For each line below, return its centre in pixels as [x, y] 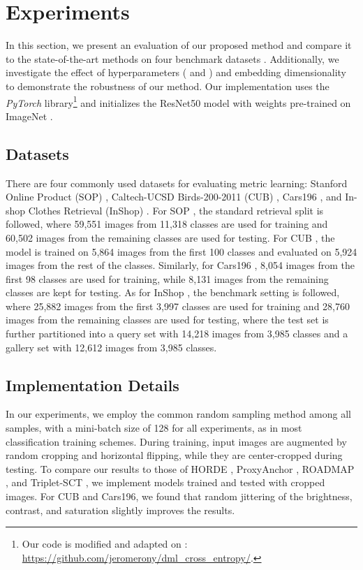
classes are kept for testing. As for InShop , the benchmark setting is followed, [173, 292]
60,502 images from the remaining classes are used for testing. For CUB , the [170, 237]
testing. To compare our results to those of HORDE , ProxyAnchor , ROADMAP [180, 468]
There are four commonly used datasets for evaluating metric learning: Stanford [177, 183]
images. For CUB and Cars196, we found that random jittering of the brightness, [179, 496]
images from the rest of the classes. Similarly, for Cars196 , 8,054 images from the [180, 265]
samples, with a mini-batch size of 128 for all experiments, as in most [154, 428]
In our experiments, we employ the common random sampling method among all [178, 414]
